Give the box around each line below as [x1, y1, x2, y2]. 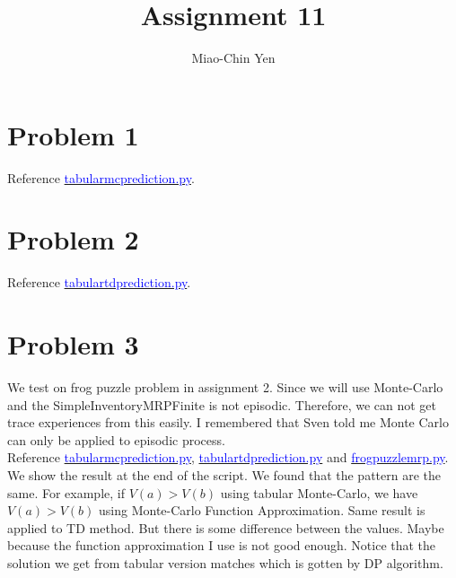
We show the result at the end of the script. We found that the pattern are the [7, 466, 441, 485]
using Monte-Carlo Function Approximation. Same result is [99, 501, 425, 520]
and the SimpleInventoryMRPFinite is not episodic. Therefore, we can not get [7, 395, 437, 414]
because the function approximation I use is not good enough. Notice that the [7, 536, 436, 555]
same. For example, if [7, 483, 125, 502]
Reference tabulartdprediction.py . [7, 273, 191, 292]
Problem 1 [7, 116, 139, 153]
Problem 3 [7, 326, 139, 363]
